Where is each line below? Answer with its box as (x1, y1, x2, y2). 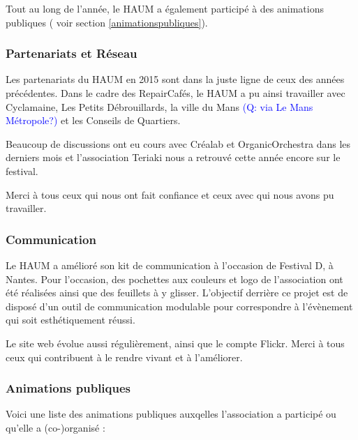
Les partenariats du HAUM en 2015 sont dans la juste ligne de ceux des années (6, 72, 345, 86)
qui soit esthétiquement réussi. (6, 312, 135, 327)
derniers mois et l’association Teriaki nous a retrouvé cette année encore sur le (6, 150, 341, 165)
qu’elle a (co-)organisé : (6, 420, 105, 434)
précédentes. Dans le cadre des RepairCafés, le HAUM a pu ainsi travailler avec (6, 86, 345, 100)
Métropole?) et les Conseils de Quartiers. (6, 113, 181, 128)
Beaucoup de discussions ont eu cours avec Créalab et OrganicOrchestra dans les (6, 136, 351, 151)
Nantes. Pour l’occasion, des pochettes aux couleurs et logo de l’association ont (6, 271, 343, 286)
